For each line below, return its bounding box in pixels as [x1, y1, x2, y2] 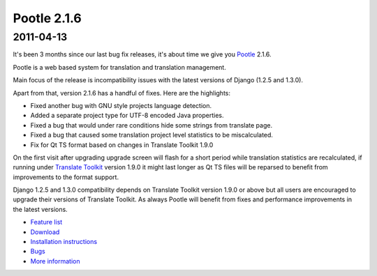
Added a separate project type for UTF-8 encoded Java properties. [30, 112, 224, 120]
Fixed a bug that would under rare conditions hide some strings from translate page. [30, 121, 272, 129]
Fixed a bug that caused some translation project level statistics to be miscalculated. [30, 131, 274, 139]
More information [30, 256, 80, 265]
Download [30, 227, 60, 236]
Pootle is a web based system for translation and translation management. [13, 63, 226, 71]
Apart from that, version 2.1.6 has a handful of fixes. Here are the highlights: [13, 89, 230, 97]
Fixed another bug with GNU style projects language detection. [30, 101, 212, 109]
